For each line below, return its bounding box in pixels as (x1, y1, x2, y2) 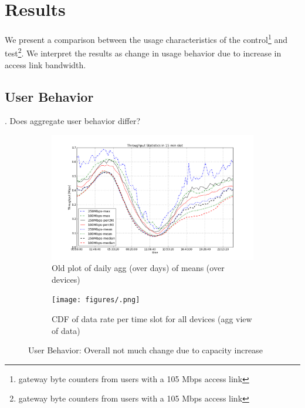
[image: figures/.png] (52, 296, 140, 305)
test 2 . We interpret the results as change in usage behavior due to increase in (5, 45, 282, 59)
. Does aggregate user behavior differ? (5, 115, 141, 127)
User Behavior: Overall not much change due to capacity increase (28, 344, 263, 356)
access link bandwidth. (5, 58, 86, 71)
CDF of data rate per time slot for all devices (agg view (52, 313, 252, 325)
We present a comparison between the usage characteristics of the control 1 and (5, 32, 287, 45)
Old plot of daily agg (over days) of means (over (52, 262, 225, 274)
